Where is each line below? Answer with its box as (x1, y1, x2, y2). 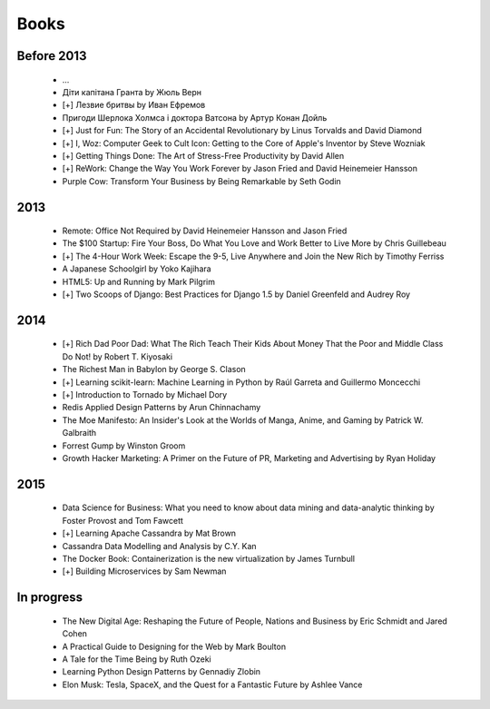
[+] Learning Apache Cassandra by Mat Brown (62, 527, 236, 539)
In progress (16, 590, 83, 606)
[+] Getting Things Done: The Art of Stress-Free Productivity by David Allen (62, 150, 345, 161)
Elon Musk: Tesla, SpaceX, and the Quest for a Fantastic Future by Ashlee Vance (62, 679, 363, 690)
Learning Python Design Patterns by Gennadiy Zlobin (62, 666, 261, 677)
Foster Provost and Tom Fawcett (62, 515, 183, 526)
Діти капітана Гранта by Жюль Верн (62, 86, 202, 97)
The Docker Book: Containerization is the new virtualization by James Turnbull (62, 553, 356, 564)
